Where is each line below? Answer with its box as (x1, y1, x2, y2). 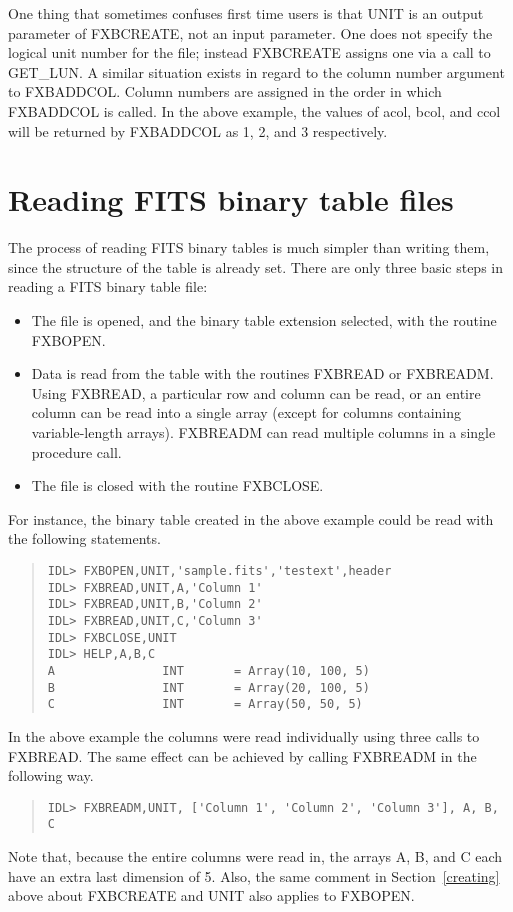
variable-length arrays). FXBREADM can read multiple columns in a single (31, 422, 496, 443)
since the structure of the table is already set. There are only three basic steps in (8, 256, 503, 277)
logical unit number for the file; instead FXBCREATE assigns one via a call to (8, 42, 491, 63)
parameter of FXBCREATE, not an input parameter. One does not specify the (8, 22, 493, 43)
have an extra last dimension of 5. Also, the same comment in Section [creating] (8, 865, 500, 886)
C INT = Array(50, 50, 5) (47, 697, 363, 712)
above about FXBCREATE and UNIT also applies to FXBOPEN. (8, 885, 415, 906)
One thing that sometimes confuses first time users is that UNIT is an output (8, 3, 484, 23)
